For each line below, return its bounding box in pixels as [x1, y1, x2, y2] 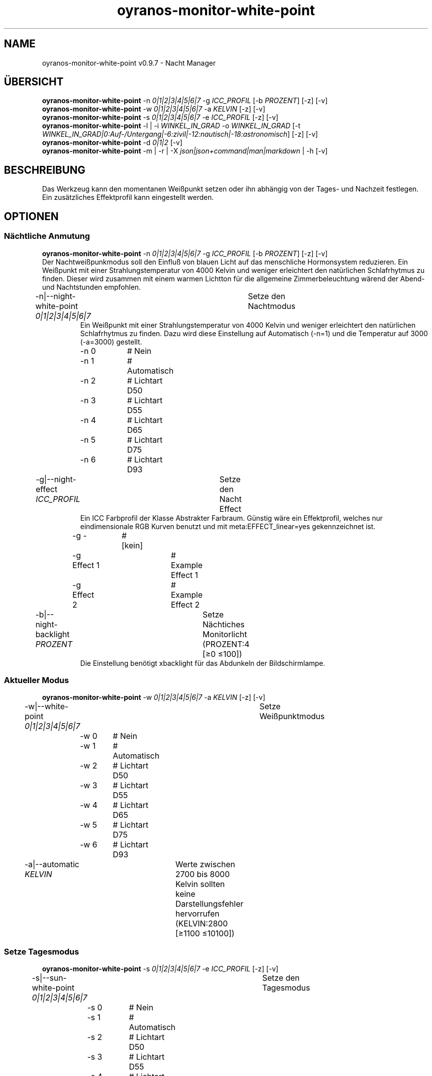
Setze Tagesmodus [4, 946, 79, 957]
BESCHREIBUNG [4, 163, 86, 176]
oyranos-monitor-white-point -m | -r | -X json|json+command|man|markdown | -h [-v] [42, 147, 328, 155]
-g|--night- [36, 474, 76, 484]
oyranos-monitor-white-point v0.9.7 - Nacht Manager [42, 58, 216, 67]
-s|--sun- [32, 973, 67, 983]
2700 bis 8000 [175, 869, 230, 880]
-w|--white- [24, 701, 69, 712]
